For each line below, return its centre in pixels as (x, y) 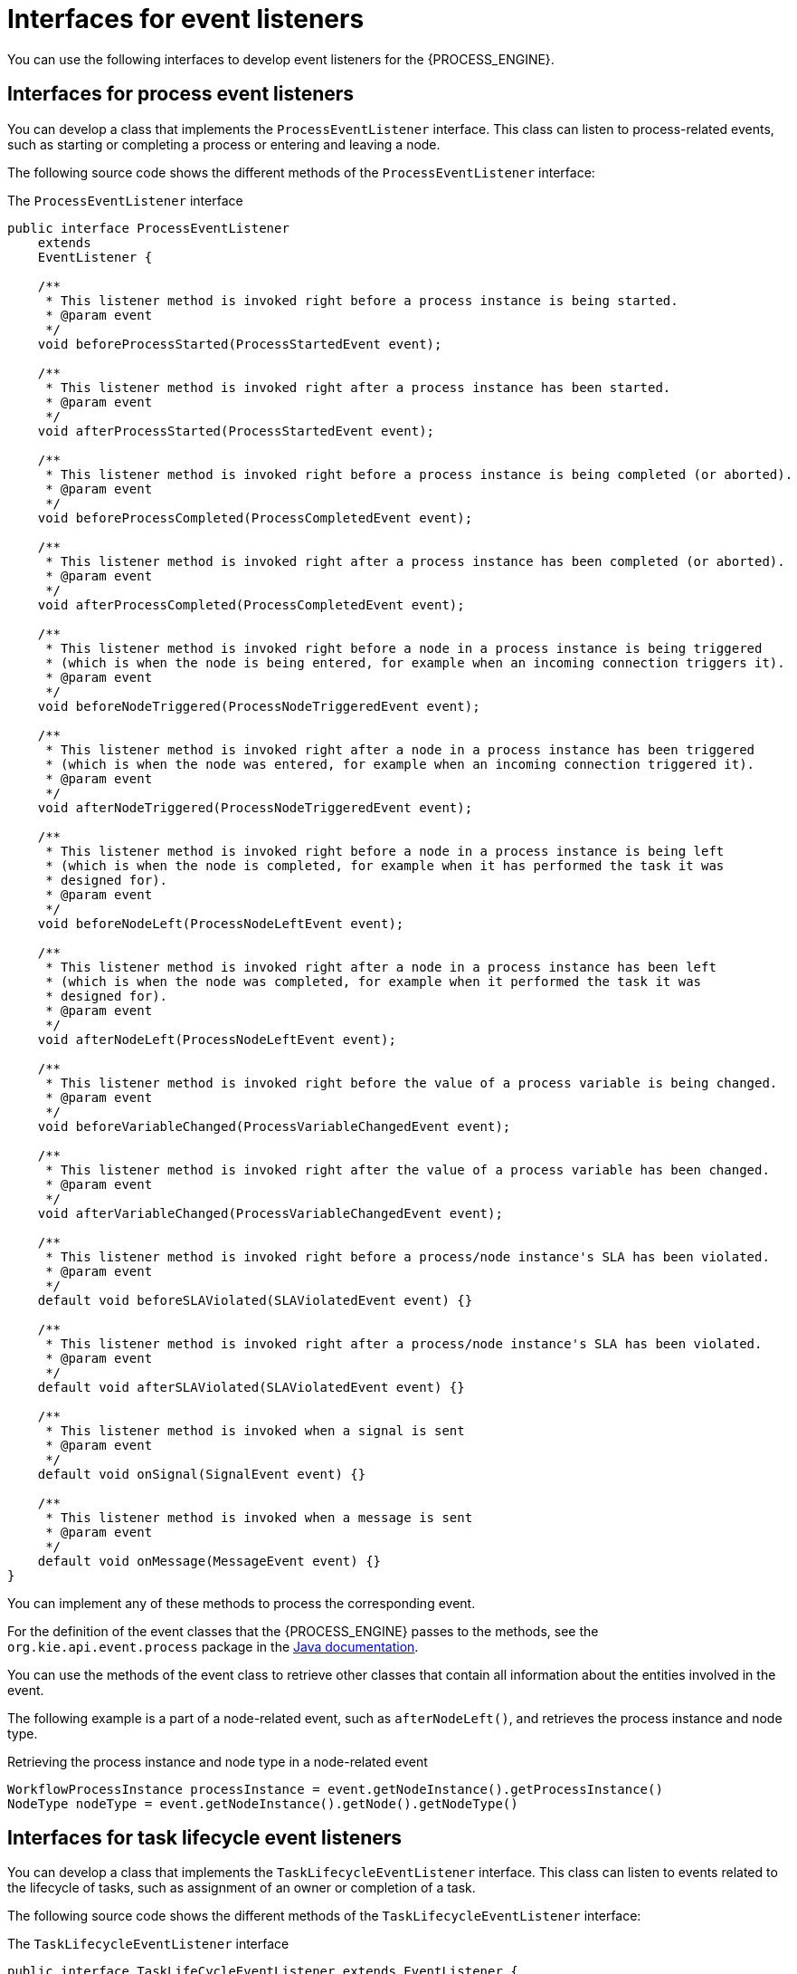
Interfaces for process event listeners (181, 94)
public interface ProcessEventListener (148, 228)
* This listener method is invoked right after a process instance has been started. (358, 387)
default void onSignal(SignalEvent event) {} (202, 1474)
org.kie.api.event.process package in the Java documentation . (213, 1646)
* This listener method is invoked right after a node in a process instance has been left (381, 967)
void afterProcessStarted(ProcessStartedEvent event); (236, 431)
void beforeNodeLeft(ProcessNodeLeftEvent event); (221, 923)
